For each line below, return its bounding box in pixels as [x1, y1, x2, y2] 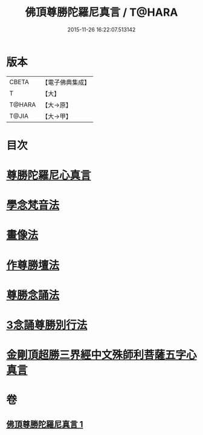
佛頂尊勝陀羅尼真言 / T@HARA [25, 5, 178, 19]
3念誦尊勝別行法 [6, 318, 88, 332]
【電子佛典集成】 [42, 78, 91, 87]
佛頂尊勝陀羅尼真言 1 [6, 419, 83, 430]
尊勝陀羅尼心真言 [6, 169, 92, 182]
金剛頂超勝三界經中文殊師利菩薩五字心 [6, 348, 198, 362]
